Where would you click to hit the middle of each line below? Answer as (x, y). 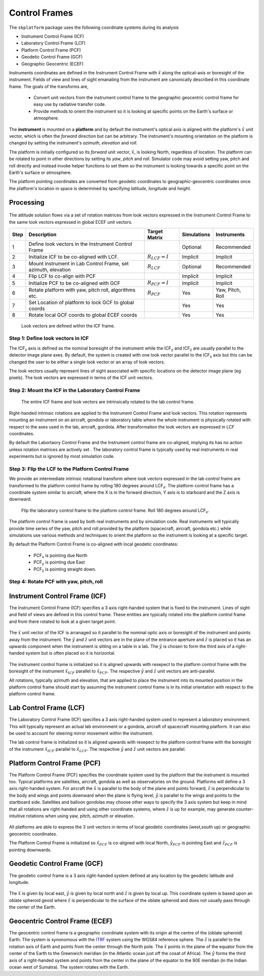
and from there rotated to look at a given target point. (63, 621)
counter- (245, 809)
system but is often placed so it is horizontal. (70, 653)
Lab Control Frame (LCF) (47, 708)
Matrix (155, 238)
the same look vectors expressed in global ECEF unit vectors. (71, 222)
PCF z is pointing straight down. (65, 570)
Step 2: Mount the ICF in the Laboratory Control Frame (75, 390)
